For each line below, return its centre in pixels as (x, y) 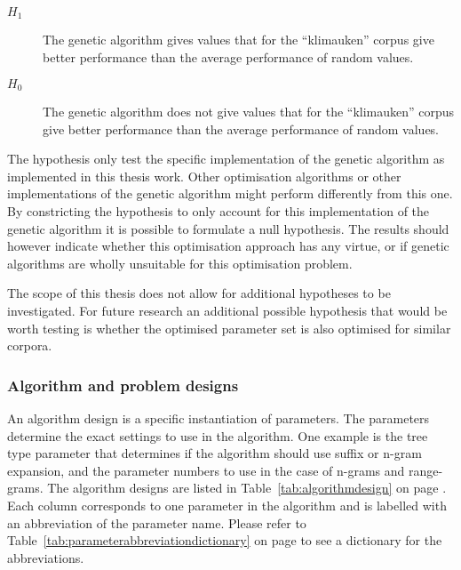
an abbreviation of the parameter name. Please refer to (157, 522)
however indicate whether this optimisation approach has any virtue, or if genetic (228, 246)
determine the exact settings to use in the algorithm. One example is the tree (218, 435)
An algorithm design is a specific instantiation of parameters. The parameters (219, 418)
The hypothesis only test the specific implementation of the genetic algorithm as (226, 159)
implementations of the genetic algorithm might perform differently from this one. (230, 193)
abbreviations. (46, 557)
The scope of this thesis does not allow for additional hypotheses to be (199, 293)
